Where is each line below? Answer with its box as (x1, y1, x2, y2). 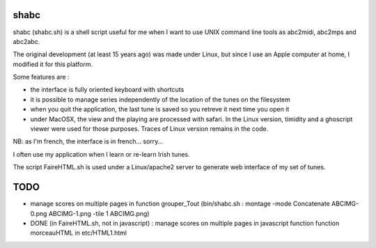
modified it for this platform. (13, 60, 93, 68)
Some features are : (13, 73, 70, 82)
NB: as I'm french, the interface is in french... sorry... (13, 137, 164, 146)
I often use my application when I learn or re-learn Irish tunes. (13, 150, 191, 158)
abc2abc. (13, 37, 40, 45)
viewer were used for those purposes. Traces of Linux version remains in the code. (30, 125, 269, 133)
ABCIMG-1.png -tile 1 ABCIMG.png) (48, 209, 150, 217)
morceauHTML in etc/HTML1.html (30, 228, 127, 237)
